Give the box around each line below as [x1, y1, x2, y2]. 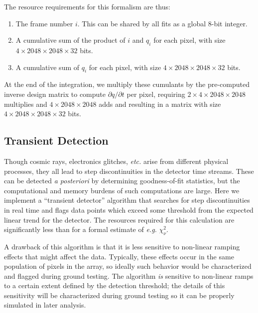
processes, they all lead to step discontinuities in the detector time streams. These [4, 165, 254, 176]
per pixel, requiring [127, 88, 185, 99]
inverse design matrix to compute [4, 88, 106, 99]
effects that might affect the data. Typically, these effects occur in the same [4, 251, 234, 261]
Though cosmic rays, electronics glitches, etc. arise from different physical [4, 156, 229, 166]
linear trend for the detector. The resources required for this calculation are [4, 214, 235, 225]
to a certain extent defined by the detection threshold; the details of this [4, 280, 225, 291]
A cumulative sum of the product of [15, 35, 126, 45]
